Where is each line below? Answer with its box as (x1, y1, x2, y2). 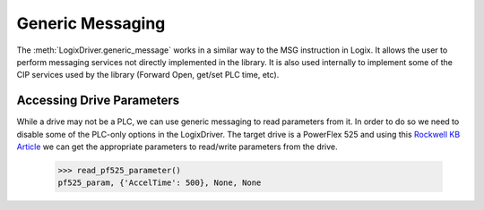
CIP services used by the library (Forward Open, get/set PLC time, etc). (16, 70, 280, 80)
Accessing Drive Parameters (16, 93, 180, 108)
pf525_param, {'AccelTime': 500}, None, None (57, 178, 262, 188)
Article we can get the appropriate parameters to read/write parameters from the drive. (16, 141, 338, 152)
